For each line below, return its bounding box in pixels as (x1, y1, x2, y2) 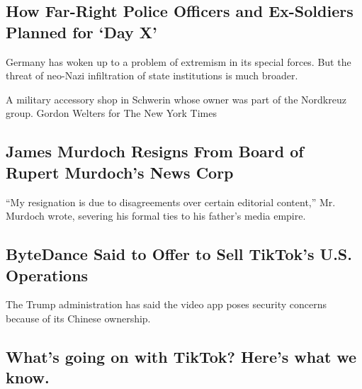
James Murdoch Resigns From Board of (6, 140, 304, 162)
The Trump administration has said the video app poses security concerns (6, 297, 327, 312)
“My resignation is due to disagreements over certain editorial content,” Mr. (6, 194, 336, 209)
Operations (6, 264, 89, 286)
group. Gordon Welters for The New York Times (6, 106, 217, 120)
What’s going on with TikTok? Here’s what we (6, 345, 357, 367)
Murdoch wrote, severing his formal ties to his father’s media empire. (6, 208, 306, 223)
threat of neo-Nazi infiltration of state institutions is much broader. (6, 68, 298, 83)
